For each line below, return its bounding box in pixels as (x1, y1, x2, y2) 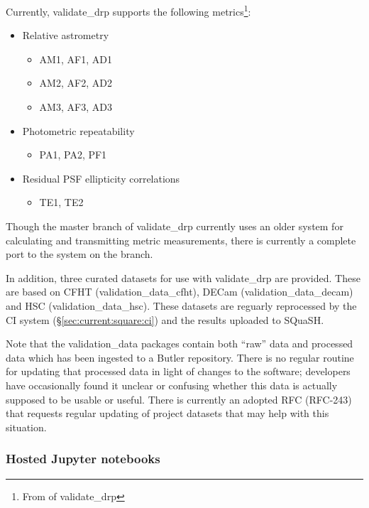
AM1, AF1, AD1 (39, 51, 112, 66)
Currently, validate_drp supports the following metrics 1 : (6, 2, 251, 18)
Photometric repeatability (22, 123, 135, 138)
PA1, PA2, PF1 (39, 147, 107, 162)
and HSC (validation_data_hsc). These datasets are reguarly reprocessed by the (6, 298, 357, 313)
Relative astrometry (22, 28, 109, 43)
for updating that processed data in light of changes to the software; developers (6, 364, 351, 379)
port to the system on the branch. (6, 247, 153, 261)
